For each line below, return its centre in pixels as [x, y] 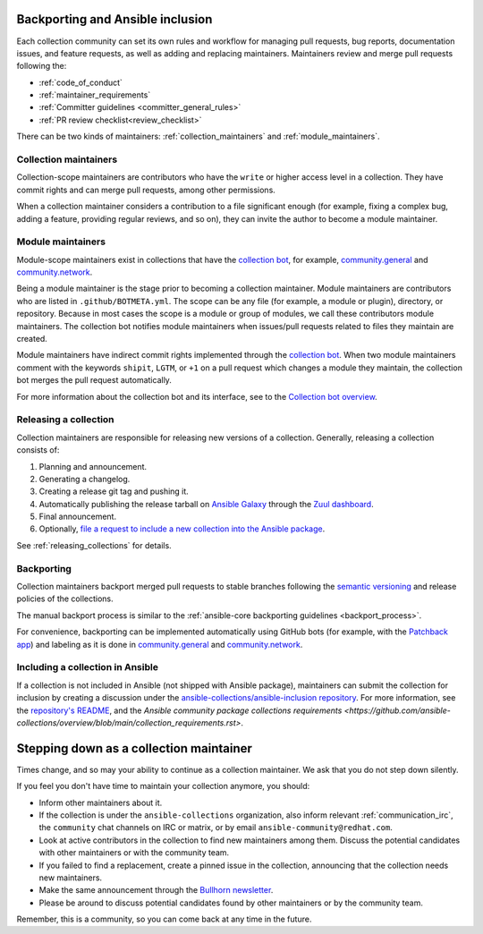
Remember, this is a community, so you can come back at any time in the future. [164, 919]
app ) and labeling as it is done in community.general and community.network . [160, 644]
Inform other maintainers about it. [101, 802]
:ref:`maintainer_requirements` [95, 95]
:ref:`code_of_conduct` [80, 82]
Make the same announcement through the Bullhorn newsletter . [156, 890]
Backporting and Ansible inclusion [114, 19]
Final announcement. [77, 517]
